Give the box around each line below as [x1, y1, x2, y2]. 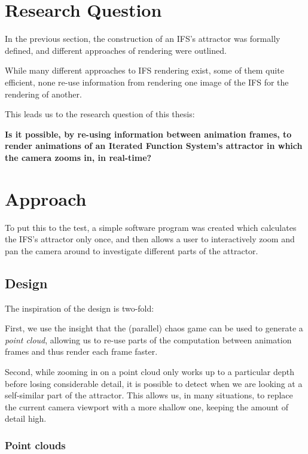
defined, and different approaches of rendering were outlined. [5, 44, 227, 56]
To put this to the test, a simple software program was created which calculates [5, 221, 297, 233]
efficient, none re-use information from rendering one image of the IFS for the [5, 75, 289, 88]
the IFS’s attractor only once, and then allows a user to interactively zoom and [5, 233, 295, 245]
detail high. [5, 412, 47, 425]
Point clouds [5, 437, 66, 452]
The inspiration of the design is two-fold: [5, 301, 154, 314]
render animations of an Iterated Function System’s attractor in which [5, 139, 303, 152]
